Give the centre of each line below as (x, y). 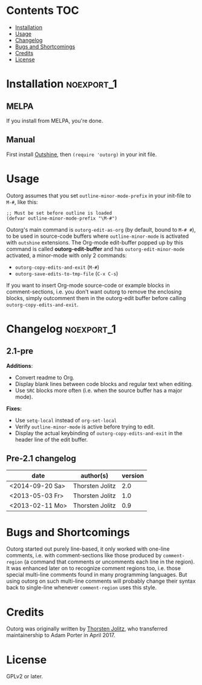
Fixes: (14, 408)
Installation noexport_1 (62, 84)
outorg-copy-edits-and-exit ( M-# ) (57, 267)
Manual (21, 140)
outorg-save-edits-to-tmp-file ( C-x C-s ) (67, 274)
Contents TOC (43, 11)
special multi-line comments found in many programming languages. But (97, 575)
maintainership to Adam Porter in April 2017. (61, 635)
